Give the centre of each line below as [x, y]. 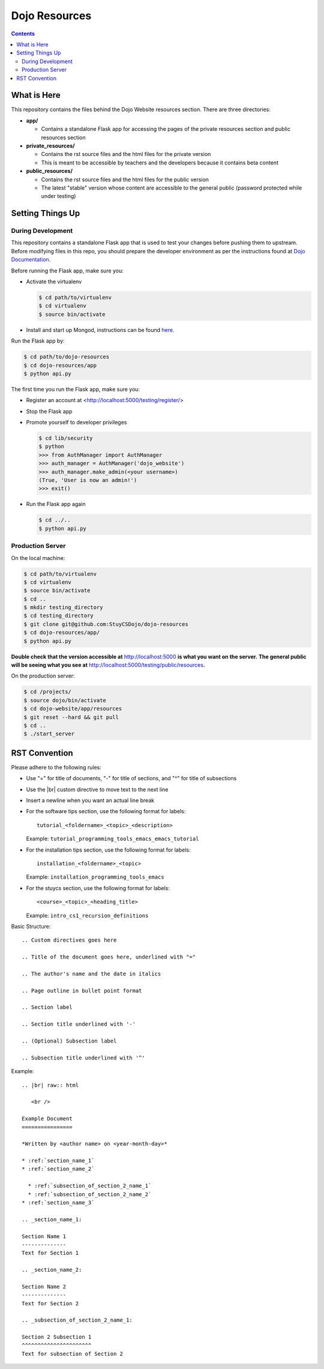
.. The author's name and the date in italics [91, 973]
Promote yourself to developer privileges [76, 423]
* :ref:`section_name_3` [58, 1203]
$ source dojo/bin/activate [65, 700]
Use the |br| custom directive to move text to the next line [97, 789]
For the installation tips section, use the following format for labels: [109, 850]
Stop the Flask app [49, 411]
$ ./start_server [49, 734]
